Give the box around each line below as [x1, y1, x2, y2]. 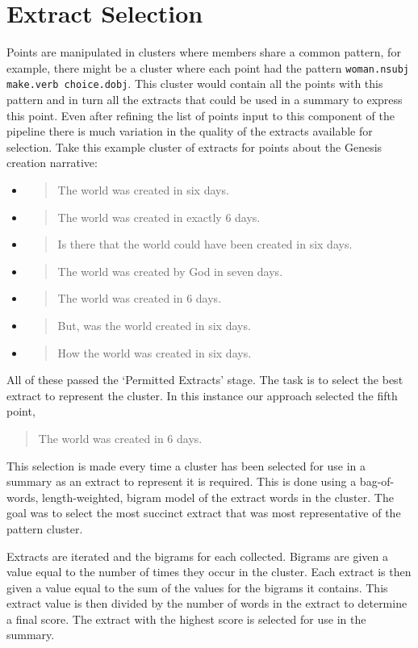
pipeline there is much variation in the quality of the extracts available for [6, 123, 373, 140]
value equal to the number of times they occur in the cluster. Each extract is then [6, 563, 412, 580]
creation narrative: [6, 154, 98, 171]
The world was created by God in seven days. [57, 262, 283, 279]
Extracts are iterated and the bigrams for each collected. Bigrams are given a [6, 547, 388, 564]
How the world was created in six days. [57, 344, 252, 361]
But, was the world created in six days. [57, 316, 251, 333]
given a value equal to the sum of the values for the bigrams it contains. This [6, 579, 388, 596]
